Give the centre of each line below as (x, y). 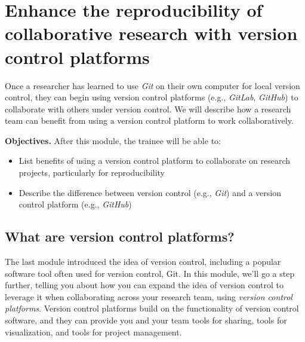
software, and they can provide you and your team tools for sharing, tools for (146, 320)
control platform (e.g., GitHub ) (75, 204)
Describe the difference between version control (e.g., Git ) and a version (150, 192)
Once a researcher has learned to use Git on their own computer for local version (152, 85)
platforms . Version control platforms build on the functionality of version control (152, 308)
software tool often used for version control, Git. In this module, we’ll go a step (150, 273)
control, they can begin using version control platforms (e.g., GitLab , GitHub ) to (152, 97)
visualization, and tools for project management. (93, 332)
